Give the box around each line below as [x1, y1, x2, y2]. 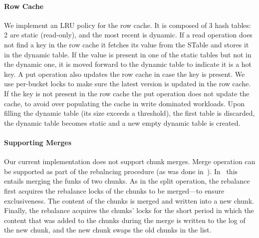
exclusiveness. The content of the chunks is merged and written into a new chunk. [4, 195, 254, 206]
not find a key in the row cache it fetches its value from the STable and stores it [4, 39, 249, 49]
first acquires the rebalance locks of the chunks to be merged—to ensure [4, 185, 225, 196]
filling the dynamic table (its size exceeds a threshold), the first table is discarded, [4, 108, 255, 118]
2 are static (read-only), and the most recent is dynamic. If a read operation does [4, 29, 253, 40]
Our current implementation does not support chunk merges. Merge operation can [4, 156, 256, 167]
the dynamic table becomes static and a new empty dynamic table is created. [4, 117, 241, 128]
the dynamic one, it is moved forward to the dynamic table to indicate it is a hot [4, 59, 252, 69]
